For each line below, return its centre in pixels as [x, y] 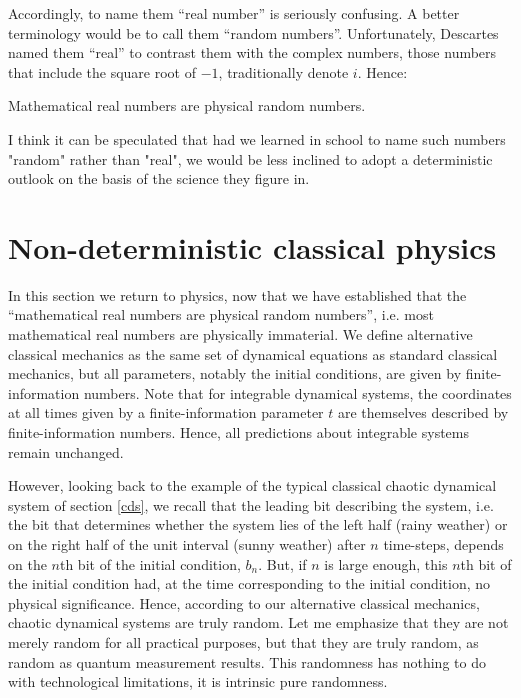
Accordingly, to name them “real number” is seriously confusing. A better [234, 13]
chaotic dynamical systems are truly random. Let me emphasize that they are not [258, 622]
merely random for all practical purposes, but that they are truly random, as [243, 641]
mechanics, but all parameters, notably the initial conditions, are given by [235, 373]
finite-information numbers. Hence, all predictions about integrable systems [239, 432]
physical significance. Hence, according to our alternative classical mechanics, [244, 602]
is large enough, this [386, 563]
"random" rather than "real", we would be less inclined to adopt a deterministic [250, 158]
